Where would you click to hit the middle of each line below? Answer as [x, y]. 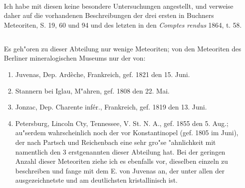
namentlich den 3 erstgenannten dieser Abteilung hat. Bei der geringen [120, 151]
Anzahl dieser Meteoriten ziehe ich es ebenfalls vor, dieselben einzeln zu [122, 161]
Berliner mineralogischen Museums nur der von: [75, 58]
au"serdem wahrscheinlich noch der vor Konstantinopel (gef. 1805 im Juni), [127, 133]
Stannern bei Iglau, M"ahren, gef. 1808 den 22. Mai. [92, 90]
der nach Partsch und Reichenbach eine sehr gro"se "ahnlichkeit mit [115, 142]
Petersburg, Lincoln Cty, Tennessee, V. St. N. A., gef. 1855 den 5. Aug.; [122, 123]
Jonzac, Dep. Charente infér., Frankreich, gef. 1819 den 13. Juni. [111, 107]
